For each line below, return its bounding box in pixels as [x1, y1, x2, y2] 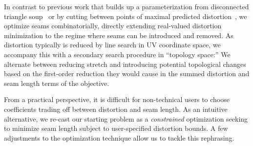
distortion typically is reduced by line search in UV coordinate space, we [4, 40, 221, 50]
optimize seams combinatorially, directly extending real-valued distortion [4, 21, 222, 31]
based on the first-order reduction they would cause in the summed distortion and [4, 68, 250, 79]
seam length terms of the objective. [4, 78, 109, 88]
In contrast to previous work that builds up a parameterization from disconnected [4, 1, 249, 11]
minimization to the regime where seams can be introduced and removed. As [4, 30, 233, 40]
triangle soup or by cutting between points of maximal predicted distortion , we [4, 11, 247, 21]
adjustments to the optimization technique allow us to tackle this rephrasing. [4, 132, 234, 143]
